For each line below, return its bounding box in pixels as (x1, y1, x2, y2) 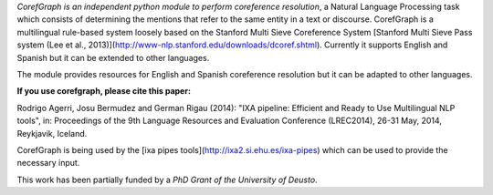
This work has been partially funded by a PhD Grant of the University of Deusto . (16, 174, 319, 185)
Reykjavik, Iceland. (16, 128, 88, 139)
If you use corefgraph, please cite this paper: (16, 86, 192, 97)
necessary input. (16, 158, 80, 169)
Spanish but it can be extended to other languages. (16, 52, 210, 63)
